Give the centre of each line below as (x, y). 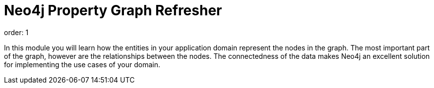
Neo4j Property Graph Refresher (113, 10)
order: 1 (16, 32)
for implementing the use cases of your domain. (82, 64)
